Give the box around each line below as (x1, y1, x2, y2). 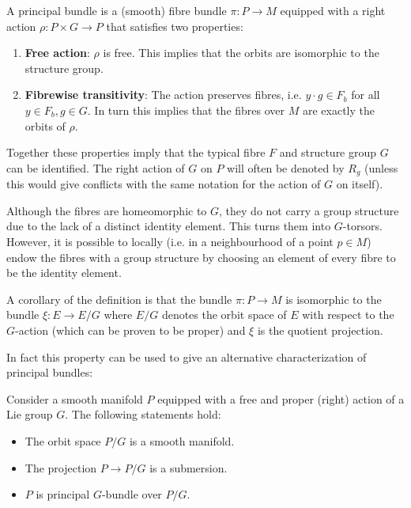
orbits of (25, 117, 66, 134)
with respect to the (302, 306, 394, 323)
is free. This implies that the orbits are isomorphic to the (103, 44, 379, 61)
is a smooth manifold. (129, 432, 235, 449)
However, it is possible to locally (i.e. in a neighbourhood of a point (6, 233, 334, 249)
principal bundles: (6, 364, 93, 381)
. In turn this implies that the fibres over (87, 101, 285, 118)
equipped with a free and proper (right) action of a (157, 390, 405, 407)
